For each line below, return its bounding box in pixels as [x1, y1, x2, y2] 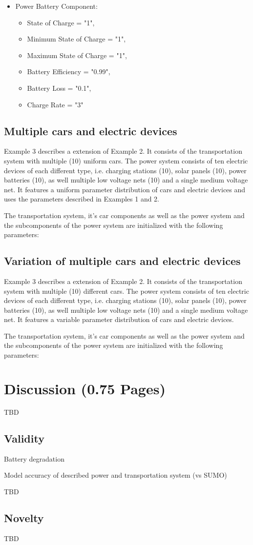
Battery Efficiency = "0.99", [27, 66, 110, 77]
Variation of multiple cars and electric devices [4, 253, 241, 268]
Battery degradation [4, 453, 64, 464]
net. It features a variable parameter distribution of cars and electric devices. [4, 314, 234, 324]
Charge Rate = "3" [27, 99, 84, 109]
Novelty [4, 510, 44, 525]
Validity [4, 430, 44, 445]
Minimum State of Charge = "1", [27, 34, 126, 44]
